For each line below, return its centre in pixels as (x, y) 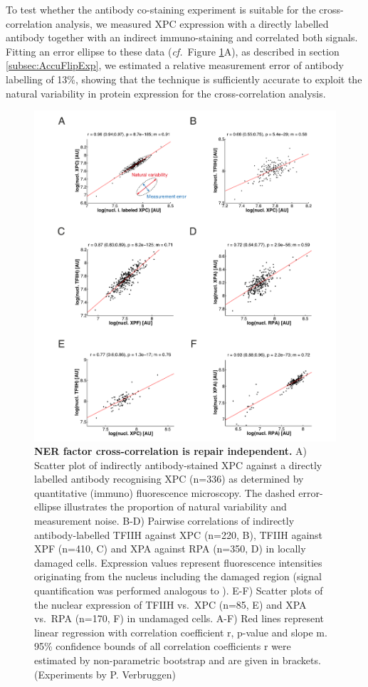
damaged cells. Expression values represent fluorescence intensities (178, 562)
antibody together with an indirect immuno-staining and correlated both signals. (182, 37)
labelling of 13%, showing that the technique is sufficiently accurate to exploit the (184, 79)
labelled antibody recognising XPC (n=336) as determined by (169, 479)
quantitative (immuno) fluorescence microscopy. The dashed (165, 492)
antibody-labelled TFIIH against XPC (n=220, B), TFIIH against (179, 534)
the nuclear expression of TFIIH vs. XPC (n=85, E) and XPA (170, 604)
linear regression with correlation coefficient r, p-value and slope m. (181, 632)
